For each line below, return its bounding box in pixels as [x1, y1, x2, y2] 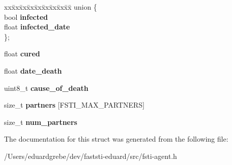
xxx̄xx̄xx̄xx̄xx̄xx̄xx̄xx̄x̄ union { [4, 2, 97, 12]
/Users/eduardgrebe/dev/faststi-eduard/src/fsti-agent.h [4, 150, 177, 161]
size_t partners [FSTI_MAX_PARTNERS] [4, 100, 145, 110]
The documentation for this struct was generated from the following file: [4, 134, 228, 144]
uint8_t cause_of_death [4, 82, 89, 93]
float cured [4, 48, 40, 59]
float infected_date [4, 21, 70, 32]
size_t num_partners [4, 116, 78, 127]
